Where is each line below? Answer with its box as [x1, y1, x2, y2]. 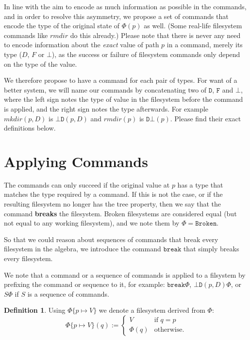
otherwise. [154, 326, 184, 334]
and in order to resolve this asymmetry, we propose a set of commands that [4, 11, 229, 21]
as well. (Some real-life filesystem [144, 20, 242, 31]
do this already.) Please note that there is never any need [70, 30, 241, 40]
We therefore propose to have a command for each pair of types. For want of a [4, 75, 237, 85]
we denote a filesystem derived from [99, 305, 205, 315]
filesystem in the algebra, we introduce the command [4, 244, 161, 254]
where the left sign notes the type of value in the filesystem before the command [4, 94, 243, 104]
